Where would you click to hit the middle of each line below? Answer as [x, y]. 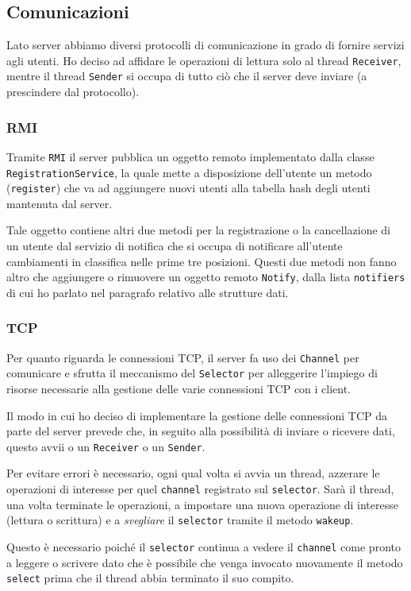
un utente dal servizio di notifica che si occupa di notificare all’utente [175, 246]
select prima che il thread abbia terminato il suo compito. [150, 578]
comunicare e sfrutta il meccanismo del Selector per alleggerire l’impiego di [192, 373]
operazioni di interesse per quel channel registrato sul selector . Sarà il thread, [200, 489]
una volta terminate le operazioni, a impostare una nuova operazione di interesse [202, 504]
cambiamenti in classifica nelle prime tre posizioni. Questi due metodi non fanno [202, 261]
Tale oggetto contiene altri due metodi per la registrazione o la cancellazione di [198, 230]
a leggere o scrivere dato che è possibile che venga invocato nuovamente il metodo [205, 562]
